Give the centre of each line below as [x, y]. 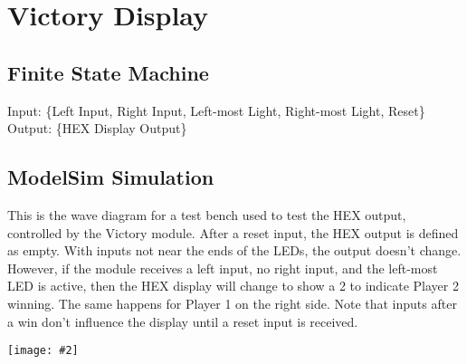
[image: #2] [43, 351]
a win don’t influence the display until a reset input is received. [183, 321]
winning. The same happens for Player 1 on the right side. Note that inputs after [232, 303]
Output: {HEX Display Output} [97, 128]
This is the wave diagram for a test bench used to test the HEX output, [207, 214]
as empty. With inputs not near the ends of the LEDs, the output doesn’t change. [234, 250]
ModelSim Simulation [111, 177]
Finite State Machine [108, 72]
